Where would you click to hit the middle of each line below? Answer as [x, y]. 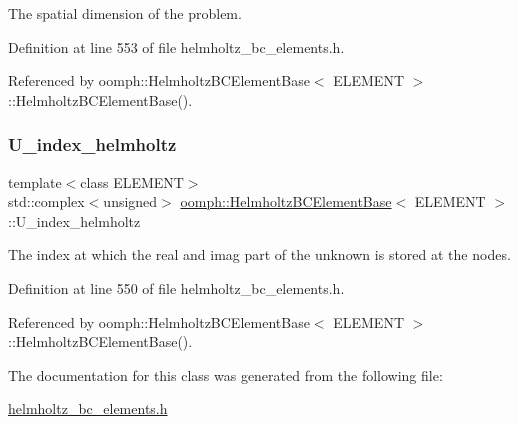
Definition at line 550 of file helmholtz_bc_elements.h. [176, 287]
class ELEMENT [132, 181]
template [35, 181]
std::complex [46, 201]
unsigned [130, 201]
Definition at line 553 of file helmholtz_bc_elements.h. [176, 46]
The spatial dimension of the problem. [125, 13]
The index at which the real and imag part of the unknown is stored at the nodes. [259, 254]
